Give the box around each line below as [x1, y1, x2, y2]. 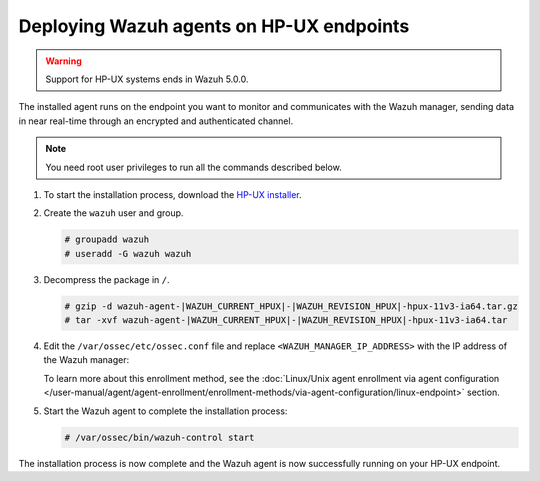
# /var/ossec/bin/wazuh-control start [64, 431, 255, 443]
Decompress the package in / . [43, 273, 170, 285]
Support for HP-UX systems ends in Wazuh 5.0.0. [45, 73, 249, 85]
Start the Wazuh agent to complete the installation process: [43, 405, 288, 417]
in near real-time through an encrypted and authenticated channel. [18, 115, 294, 127]
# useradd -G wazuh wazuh [64, 248, 192, 259]
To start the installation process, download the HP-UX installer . [43, 188, 302, 200]
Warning [45, 55, 82, 67]
